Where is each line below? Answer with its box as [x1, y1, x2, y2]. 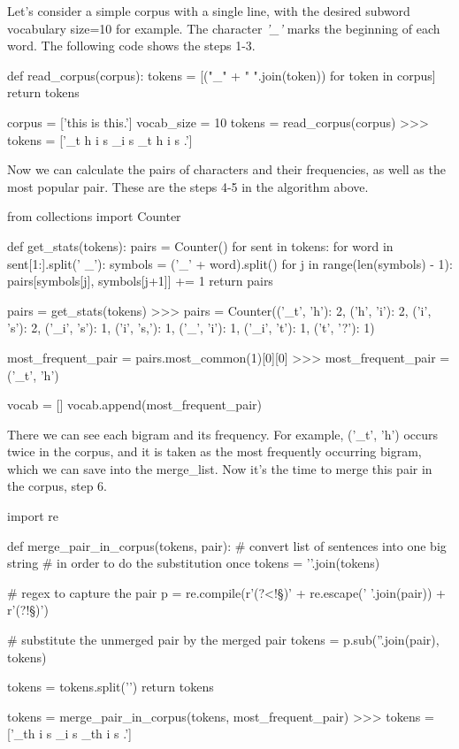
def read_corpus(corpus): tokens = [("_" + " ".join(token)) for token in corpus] [7, 65, 436, 84]
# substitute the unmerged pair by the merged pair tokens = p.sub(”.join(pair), [7, 631, 440, 649]
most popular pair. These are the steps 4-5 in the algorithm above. [7, 177, 369, 195]
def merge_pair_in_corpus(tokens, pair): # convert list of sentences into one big [7, 536, 447, 554]
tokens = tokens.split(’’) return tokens [7, 677, 214, 696]
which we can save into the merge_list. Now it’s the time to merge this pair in [7, 459, 432, 478]
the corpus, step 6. [7, 477, 107, 495]
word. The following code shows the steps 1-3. [7, 36, 256, 55]
